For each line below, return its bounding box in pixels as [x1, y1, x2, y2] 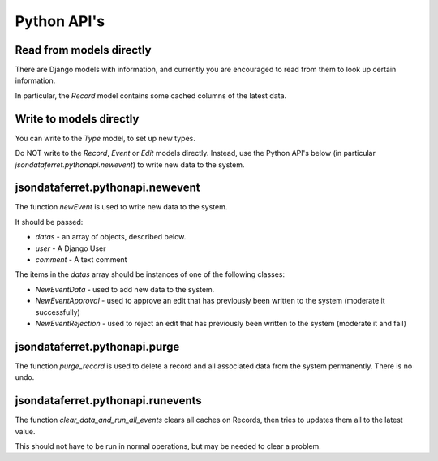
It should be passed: [15, 217, 84, 226]
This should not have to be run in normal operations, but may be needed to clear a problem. [15, 441, 322, 450]
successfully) [35, 307, 80, 317]
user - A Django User [35, 243, 106, 253]
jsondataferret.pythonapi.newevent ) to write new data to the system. [15, 159, 245, 170]
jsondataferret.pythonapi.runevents [15, 394, 202, 407]
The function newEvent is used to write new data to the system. [15, 202, 228, 212]
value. [15, 426, 36, 436]
